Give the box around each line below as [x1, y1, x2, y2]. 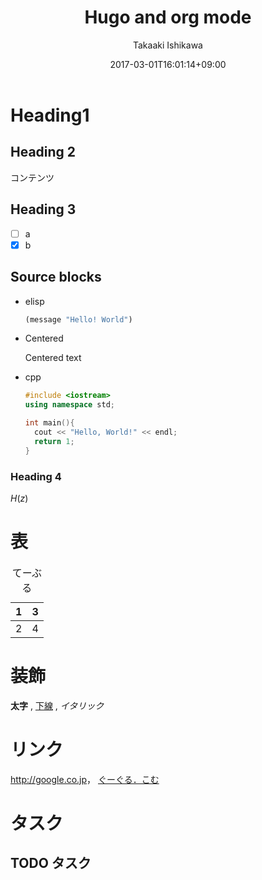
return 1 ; [34, 436, 75, 446]
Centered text [24, 352, 82, 364]
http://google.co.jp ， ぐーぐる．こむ [10, 773, 160, 785]
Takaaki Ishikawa [133, 39, 203, 51]
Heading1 [10, 104, 90, 126]
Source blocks [10, 269, 102, 286]
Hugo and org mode [84, 6, 252, 29]
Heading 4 [10, 469, 62, 483]
